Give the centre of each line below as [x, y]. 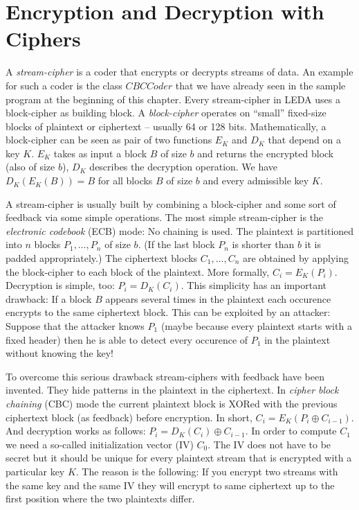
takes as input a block [100, 153]
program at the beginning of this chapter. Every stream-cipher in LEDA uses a [173, 99]
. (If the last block [176, 244]
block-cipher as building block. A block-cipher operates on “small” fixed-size [166, 113]
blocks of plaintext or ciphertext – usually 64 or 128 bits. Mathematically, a [166, 126]
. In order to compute [291, 431]
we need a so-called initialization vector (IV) [100, 444]
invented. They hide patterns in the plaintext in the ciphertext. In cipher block [172, 390]
